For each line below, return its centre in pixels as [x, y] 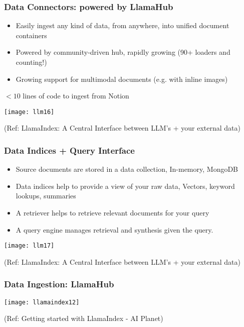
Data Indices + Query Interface [69, 150]
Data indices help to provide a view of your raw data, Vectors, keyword [125, 186]
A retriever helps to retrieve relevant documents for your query [112, 213]
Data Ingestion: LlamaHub [59, 284]
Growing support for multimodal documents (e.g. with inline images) [122, 79]
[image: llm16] [29, 112]
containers [31, 35]
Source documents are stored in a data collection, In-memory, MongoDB [127, 169]
